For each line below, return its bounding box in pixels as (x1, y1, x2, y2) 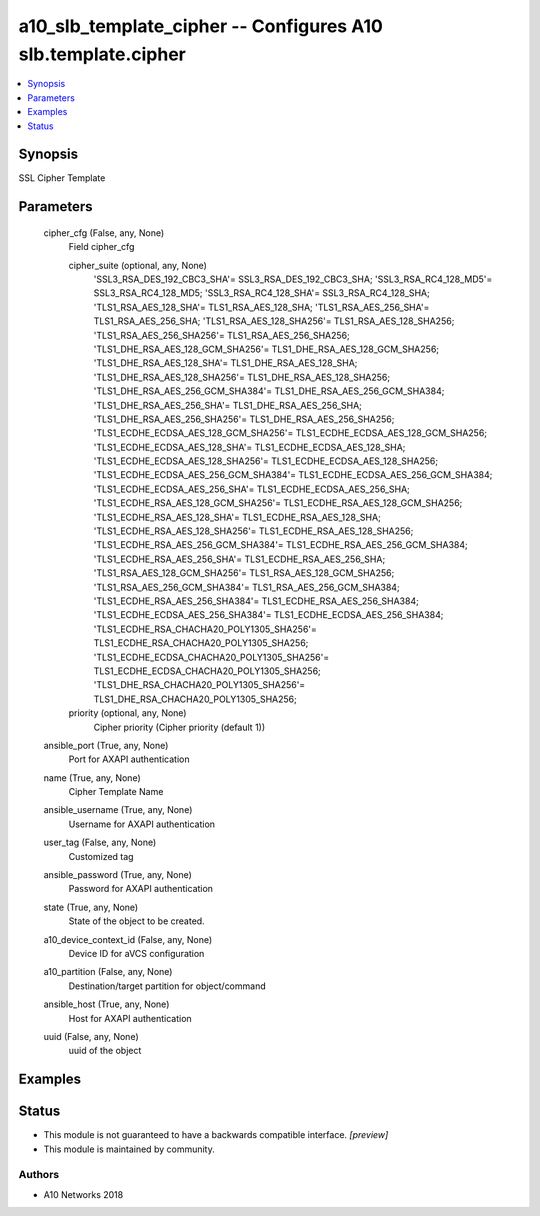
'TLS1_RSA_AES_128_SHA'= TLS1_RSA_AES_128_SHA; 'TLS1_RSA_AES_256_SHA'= (93, 301, 430, 313)
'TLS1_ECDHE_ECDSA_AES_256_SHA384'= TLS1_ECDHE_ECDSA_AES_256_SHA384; (93, 609, 444, 621)
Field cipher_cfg (68, 241, 135, 253)
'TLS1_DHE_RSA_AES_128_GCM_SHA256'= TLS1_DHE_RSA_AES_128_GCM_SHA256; (93, 343, 440, 355)
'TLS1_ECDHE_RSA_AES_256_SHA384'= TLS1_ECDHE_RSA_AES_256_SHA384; (93, 595, 419, 607)
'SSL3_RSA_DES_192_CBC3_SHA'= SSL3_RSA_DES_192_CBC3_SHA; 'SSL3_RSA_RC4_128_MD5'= (93, 273, 493, 285)
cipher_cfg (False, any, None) (43, 226, 165, 239)
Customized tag (68, 850, 134, 862)
